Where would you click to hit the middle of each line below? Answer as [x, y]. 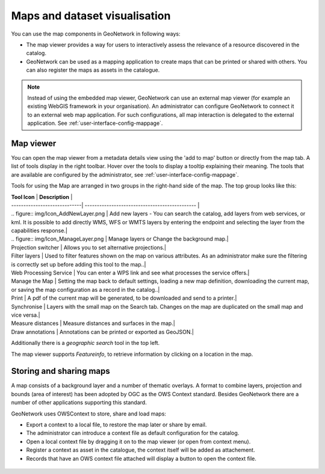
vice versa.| [26, 315]
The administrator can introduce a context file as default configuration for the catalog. [133, 433]
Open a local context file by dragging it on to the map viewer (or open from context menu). [138, 441]
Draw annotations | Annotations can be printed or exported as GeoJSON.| [102, 332]
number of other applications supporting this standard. [79, 403]
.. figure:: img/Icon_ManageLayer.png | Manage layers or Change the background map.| [120, 239]
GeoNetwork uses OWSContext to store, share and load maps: [89, 414]
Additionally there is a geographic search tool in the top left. [85, 343]
